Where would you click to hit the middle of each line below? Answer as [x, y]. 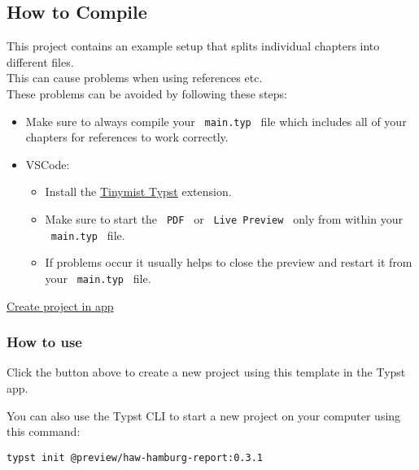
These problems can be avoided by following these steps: [147, 93]
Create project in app [60, 305]
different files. [40, 61]
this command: [44, 431]
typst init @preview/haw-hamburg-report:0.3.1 [135, 457]
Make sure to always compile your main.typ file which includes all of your [216, 121]
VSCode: [48, 164]
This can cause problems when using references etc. [135, 78]
